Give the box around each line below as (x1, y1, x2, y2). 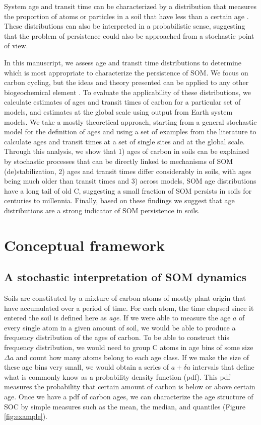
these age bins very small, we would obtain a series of (4, 362, 169, 372)
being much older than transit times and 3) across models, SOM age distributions (4, 176, 256, 186)
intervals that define (192, 362, 254, 372)
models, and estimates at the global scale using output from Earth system (4, 106, 233, 117)
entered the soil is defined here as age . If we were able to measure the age (4, 312, 231, 323)
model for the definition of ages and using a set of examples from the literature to (4, 126, 256, 137)
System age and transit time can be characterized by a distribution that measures (4, 1, 257, 11)
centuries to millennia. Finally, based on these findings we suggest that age (4, 195, 235, 206)
